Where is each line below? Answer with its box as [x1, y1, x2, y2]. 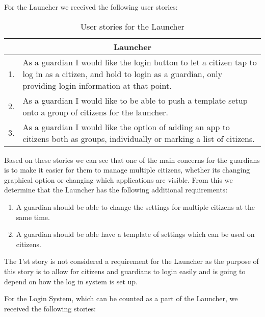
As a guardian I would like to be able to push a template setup [22, 94, 248, 106]
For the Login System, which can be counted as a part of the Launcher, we [4, 293, 238, 304]
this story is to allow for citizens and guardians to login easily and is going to [4, 265, 246, 276]
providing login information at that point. [22, 79, 172, 91]
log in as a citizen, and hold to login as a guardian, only [22, 67, 223, 80]
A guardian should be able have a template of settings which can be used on [16, 229, 255, 239]
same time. [16, 211, 50, 222]
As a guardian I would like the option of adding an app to [22, 120, 230, 133]
